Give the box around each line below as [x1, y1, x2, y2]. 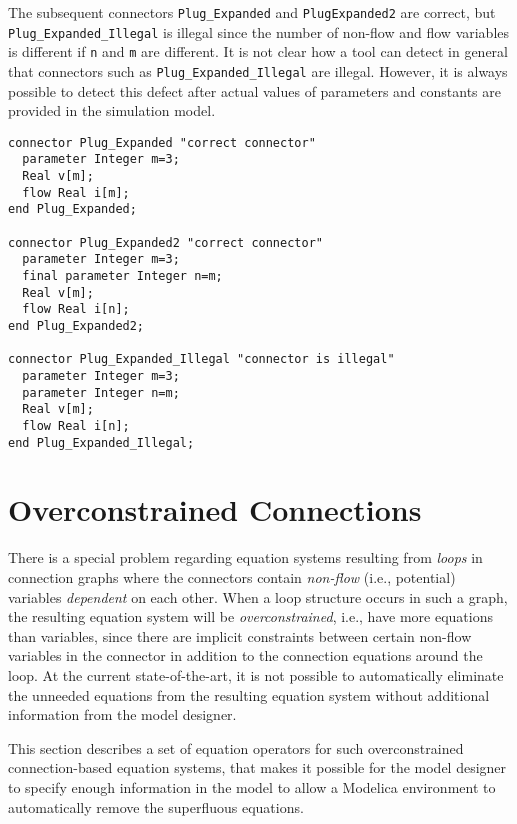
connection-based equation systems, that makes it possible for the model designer [8, 757, 507, 778]
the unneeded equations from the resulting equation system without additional [8, 684, 490, 705]
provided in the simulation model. [8, 100, 216, 121]
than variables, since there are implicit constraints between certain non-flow [8, 625, 472, 646]
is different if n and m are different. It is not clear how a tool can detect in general [8, 41, 508, 62]
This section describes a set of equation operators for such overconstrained [8, 737, 464, 758]
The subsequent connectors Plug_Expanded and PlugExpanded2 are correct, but [8, 2, 496, 22]
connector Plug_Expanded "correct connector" [8, 135, 316, 150]
